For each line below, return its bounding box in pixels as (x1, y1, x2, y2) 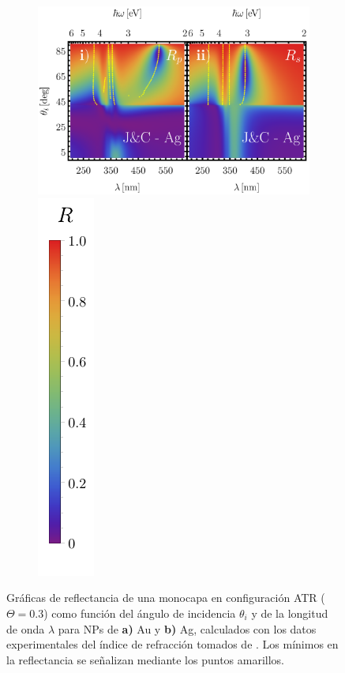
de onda (6, 620, 45, 637)
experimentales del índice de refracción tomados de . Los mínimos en (6, 636, 339, 652)
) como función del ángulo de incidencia (43, 604, 236, 621)
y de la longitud (251, 604, 328, 621)
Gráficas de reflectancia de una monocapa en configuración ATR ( (6, 589, 325, 606)
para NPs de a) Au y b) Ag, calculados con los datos (58, 620, 317, 637)
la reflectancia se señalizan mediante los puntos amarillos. (6, 651, 284, 667)
